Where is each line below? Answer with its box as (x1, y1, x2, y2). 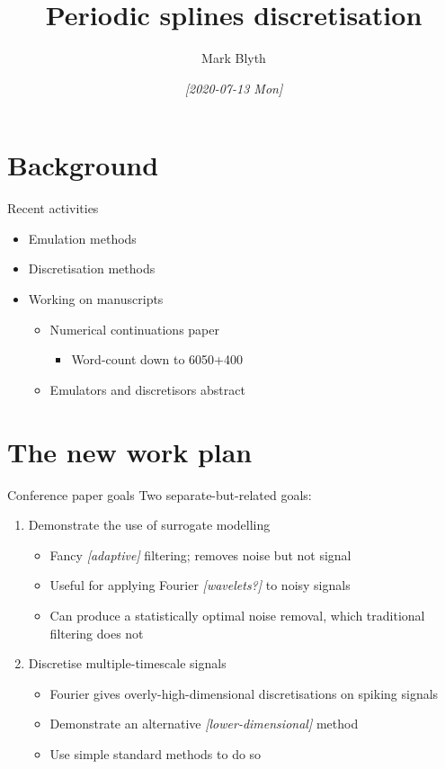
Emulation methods (28, 228, 137, 247)
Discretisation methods (28, 259, 156, 278)
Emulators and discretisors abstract (49, 380, 245, 398)
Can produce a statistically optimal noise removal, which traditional (49, 605, 425, 624)
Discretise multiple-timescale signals (28, 654, 227, 673)
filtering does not (49, 623, 144, 642)
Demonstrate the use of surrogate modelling (28, 515, 271, 534)
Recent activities (7, 199, 99, 218)
